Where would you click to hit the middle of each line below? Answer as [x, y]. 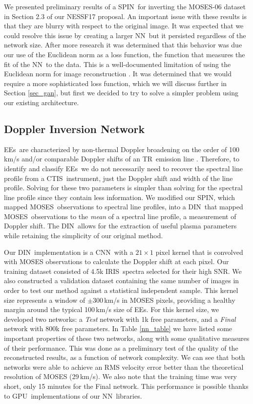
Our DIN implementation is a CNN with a [69, 252]
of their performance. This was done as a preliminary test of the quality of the [121, 348]
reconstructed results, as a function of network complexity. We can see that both [125, 357]
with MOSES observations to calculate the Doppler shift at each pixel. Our [116, 261]
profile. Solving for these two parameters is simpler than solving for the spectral [123, 188]
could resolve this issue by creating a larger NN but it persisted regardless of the [125, 35]
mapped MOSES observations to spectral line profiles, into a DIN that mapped [124, 207]
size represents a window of [45, 300]
